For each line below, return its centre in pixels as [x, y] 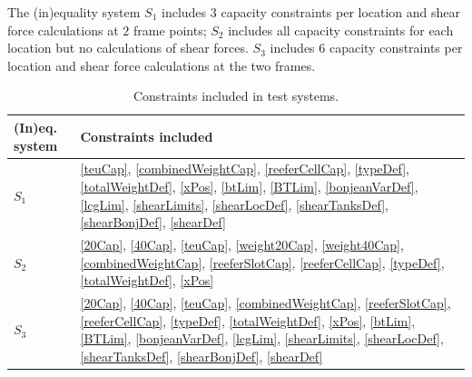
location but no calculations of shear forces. [128, 48]
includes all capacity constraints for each [341, 30]
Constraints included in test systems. [236, 96]
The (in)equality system [74, 12]
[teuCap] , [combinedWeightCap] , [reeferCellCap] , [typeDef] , [245, 169]
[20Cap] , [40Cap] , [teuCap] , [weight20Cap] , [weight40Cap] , [242, 245]
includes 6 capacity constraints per [366, 48]
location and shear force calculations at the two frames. [162, 65]
